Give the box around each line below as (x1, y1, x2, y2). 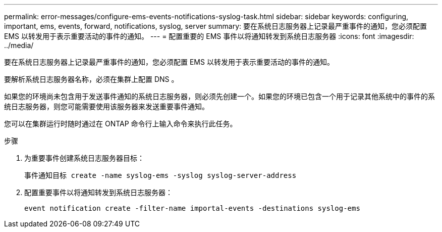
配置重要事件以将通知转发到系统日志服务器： (24, 188, 173, 197)
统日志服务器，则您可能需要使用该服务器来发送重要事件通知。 (4, 102, 209, 111)
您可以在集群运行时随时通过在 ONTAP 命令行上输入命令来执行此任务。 (4, 119, 237, 128)
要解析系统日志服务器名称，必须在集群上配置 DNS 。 (4, 75, 179, 83)
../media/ (4, 41, 34, 50)
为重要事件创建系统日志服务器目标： (24, 154, 144, 162)
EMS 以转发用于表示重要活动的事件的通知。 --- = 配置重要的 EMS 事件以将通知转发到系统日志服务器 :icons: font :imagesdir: (4, 32, 414, 40)
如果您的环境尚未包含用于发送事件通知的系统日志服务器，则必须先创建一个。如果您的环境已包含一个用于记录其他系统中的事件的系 (4, 92, 435, 101)
